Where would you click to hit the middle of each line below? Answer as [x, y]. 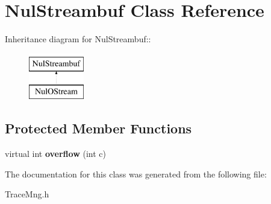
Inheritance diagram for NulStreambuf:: [78, 39]
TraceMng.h [27, 194]
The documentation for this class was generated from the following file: [136, 174]
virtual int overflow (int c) [55, 154]
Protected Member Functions [98, 128]
